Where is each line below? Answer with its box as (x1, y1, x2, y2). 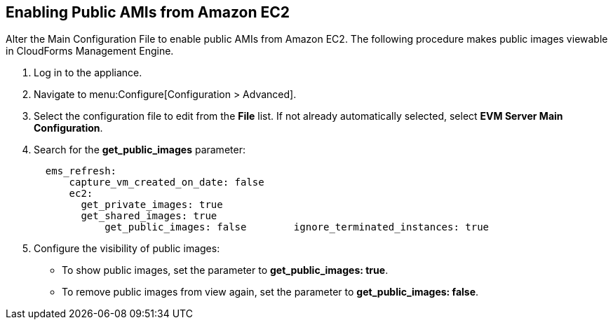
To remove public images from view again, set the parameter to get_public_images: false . (62, 286, 479, 298)
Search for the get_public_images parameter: (34, 144, 245, 156)
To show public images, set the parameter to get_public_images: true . (62, 264, 389, 277)
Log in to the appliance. (34, 67, 142, 79)
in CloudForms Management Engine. (6, 45, 174, 57)
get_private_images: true (81, 199, 223, 211)
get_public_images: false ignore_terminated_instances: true (105, 221, 490, 233)
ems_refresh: (45, 165, 117, 177)
